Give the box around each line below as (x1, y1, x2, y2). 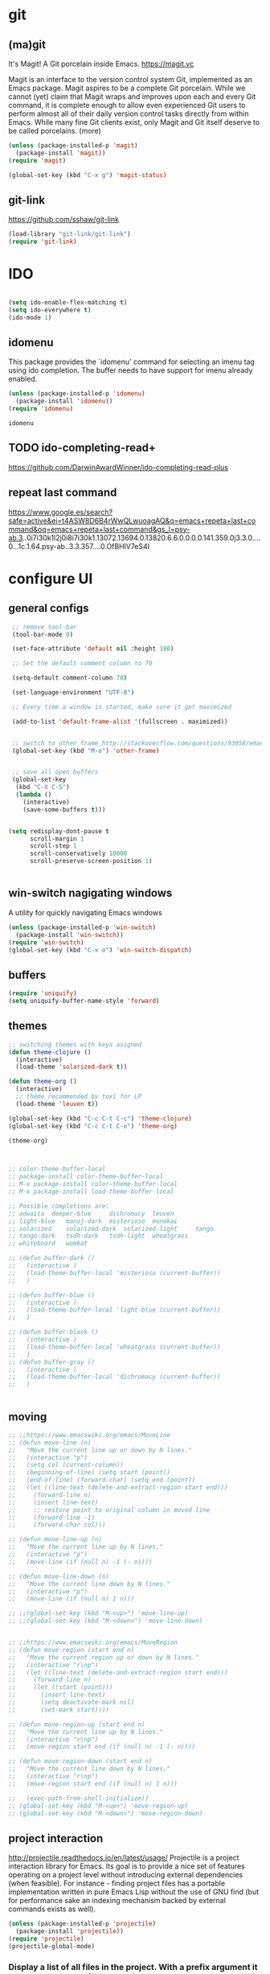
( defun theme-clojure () (8, 1048, 92, 1056)
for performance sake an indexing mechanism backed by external (8, 1896, 227, 1906)
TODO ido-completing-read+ (8, 441, 157, 455)
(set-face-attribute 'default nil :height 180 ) (11, 645, 174, 653)
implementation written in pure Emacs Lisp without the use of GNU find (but (8, 1887, 260, 1897)
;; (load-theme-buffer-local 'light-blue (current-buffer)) (8, 1306, 221, 1314)
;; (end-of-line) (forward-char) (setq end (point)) (8, 1476, 196, 1485)
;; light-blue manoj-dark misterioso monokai (8, 1217, 178, 1225)
